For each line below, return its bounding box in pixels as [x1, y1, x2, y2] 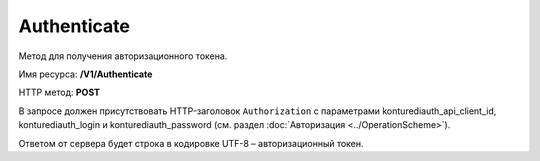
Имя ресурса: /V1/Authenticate [18, 68, 153, 80]
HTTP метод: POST [18, 86, 100, 99]
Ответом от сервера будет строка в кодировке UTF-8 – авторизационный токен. [18, 137, 364, 149]
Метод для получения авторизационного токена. [18, 50, 228, 62]
